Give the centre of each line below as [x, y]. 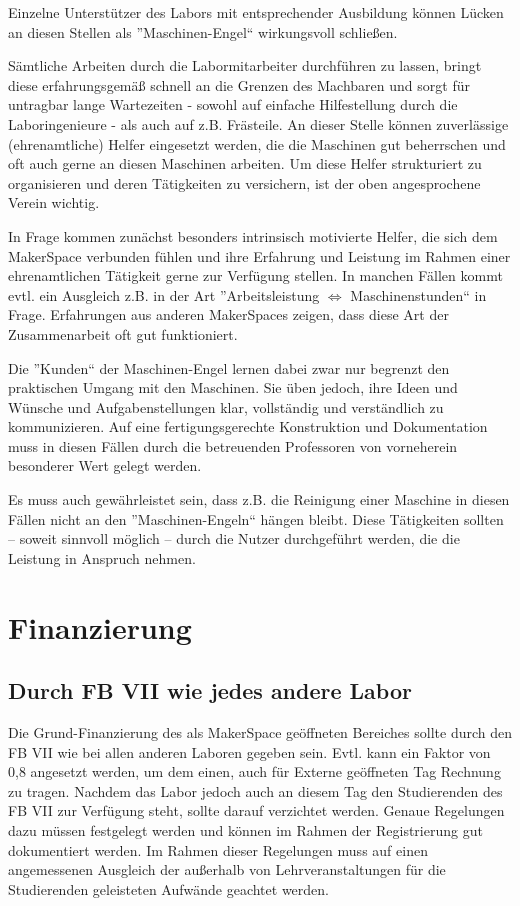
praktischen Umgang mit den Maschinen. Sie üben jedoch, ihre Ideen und [233, 387]
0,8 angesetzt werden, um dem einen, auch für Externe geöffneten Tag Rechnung [254, 771]
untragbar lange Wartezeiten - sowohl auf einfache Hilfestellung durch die [233, 104]
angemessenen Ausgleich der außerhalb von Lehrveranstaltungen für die [227, 869]
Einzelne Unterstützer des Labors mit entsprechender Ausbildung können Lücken [256, 12]
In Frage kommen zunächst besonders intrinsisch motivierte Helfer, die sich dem [253, 235]
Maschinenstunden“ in [418, 294]
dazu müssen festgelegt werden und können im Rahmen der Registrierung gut [245, 829]
